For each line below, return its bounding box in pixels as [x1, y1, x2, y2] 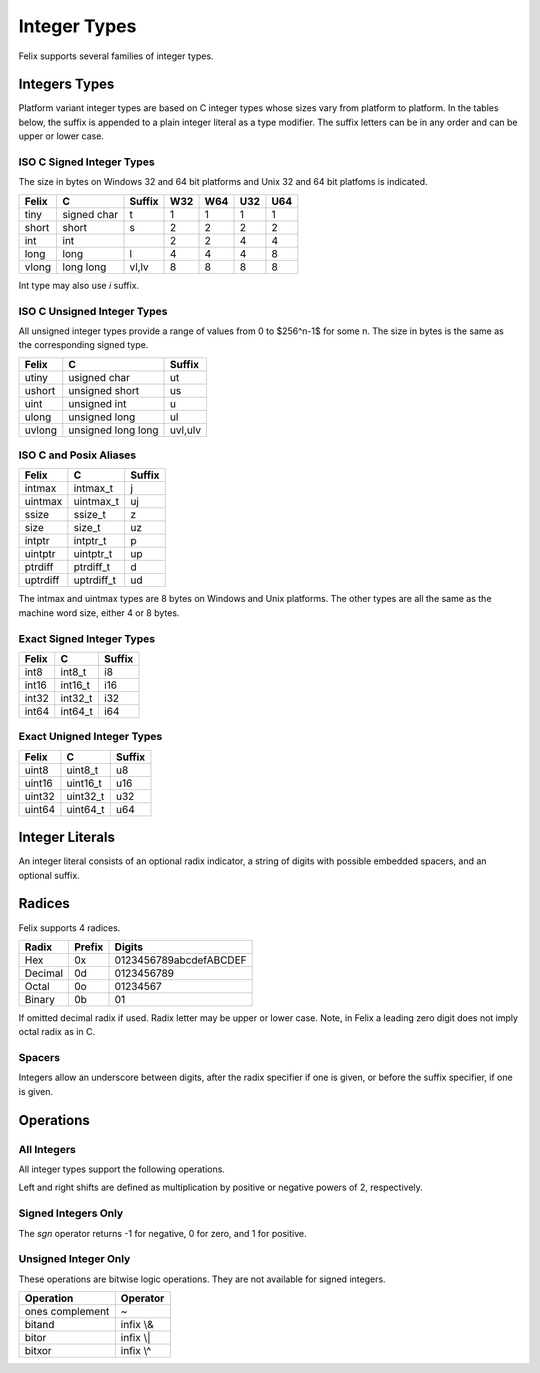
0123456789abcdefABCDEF [114, 953, 247, 967]
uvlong [24, 423, 57, 437]
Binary [24, 992, 55, 1006]
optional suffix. [18, 869, 80, 881]
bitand [24, 1318, 55, 1332]
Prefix [73, 940, 104, 954]
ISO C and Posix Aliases [18, 448, 137, 462]
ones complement [24, 1305, 110, 1319]
